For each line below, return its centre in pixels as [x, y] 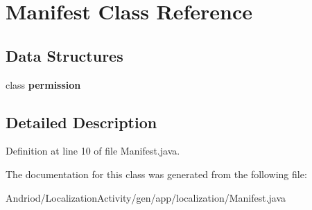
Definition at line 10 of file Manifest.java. [93, 151]
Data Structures [64, 55]
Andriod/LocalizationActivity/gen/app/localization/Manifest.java [146, 197]
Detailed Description [81, 122]
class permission [43, 84]
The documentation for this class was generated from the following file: [156, 174]
